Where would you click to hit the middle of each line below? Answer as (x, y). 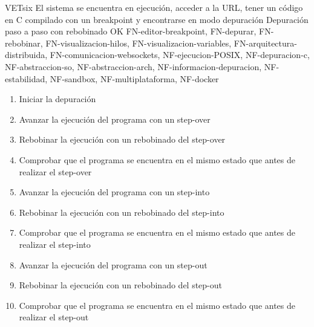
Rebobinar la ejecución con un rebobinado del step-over (122, 139)
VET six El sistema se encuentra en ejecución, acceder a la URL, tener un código (154, 7)
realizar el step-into (55, 244)
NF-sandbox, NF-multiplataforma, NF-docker (134, 78)
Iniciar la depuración (57, 99)
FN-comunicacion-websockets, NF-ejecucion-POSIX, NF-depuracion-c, (180, 55)
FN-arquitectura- (265, 43)
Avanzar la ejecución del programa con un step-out (113, 264)
